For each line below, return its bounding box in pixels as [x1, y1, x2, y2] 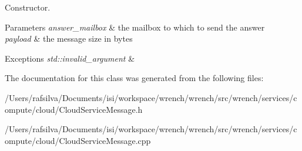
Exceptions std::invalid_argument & [5, 52, 135, 64]
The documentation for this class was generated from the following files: [5, 72, 264, 84]
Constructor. [5, 1, 51, 13]
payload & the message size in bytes [5, 32, 133, 45]
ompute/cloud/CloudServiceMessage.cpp [5, 134, 151, 146]
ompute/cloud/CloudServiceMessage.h [5, 103, 143, 115]
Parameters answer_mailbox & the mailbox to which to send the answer [5, 21, 265, 33]
